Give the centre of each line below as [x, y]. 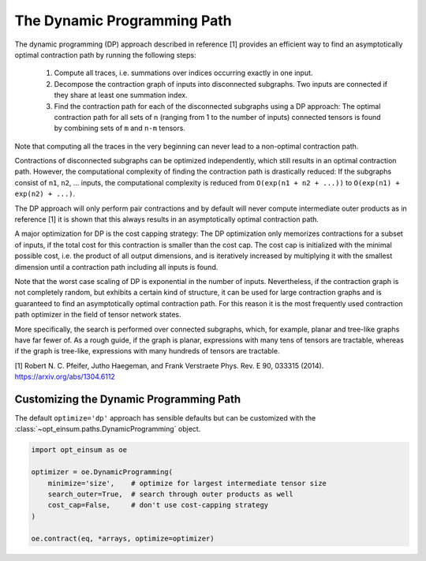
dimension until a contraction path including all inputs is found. [116, 267]
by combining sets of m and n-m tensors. [120, 128]
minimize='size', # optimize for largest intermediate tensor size [187, 483]
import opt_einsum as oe [79, 450]
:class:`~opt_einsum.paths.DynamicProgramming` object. [108, 429]
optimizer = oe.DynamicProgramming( [102, 472]
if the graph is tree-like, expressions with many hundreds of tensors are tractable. [147, 351]
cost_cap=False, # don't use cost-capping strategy [158, 505]
